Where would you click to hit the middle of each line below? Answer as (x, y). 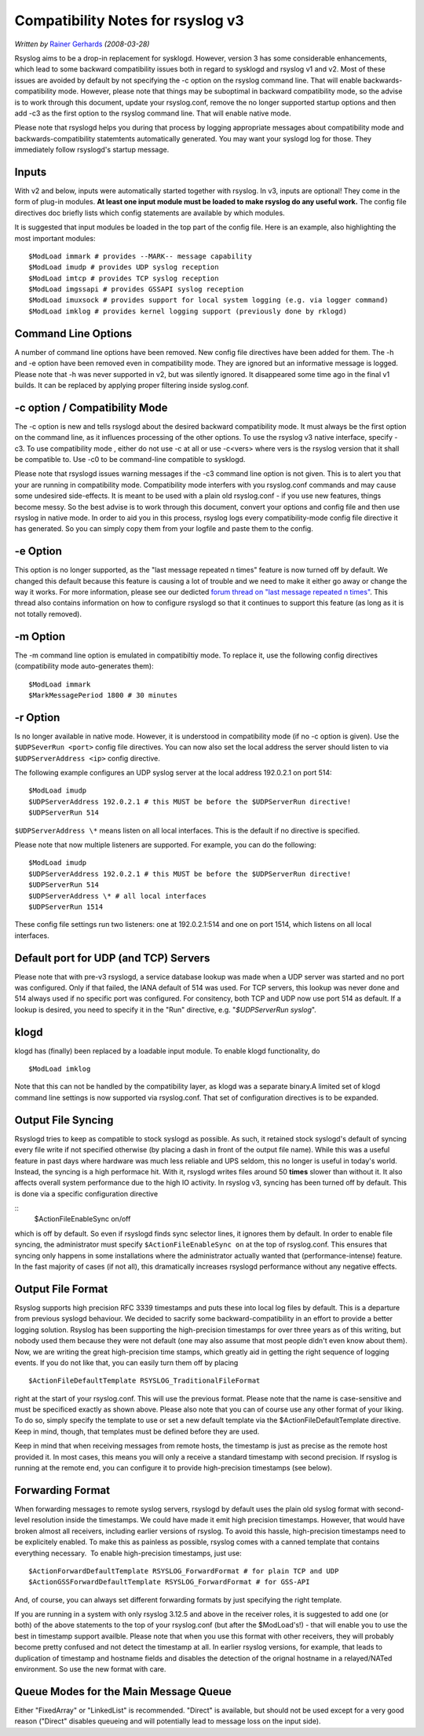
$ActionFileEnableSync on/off (82, 1219)
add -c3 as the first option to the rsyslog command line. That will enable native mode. (153, 113)
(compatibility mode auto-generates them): (84, 666)
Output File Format (61, 1289)
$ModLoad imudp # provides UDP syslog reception (124, 267)
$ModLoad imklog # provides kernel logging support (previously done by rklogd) (188, 311)
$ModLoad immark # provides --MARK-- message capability (141, 256)
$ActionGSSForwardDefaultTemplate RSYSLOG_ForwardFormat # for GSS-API (169, 1582)
